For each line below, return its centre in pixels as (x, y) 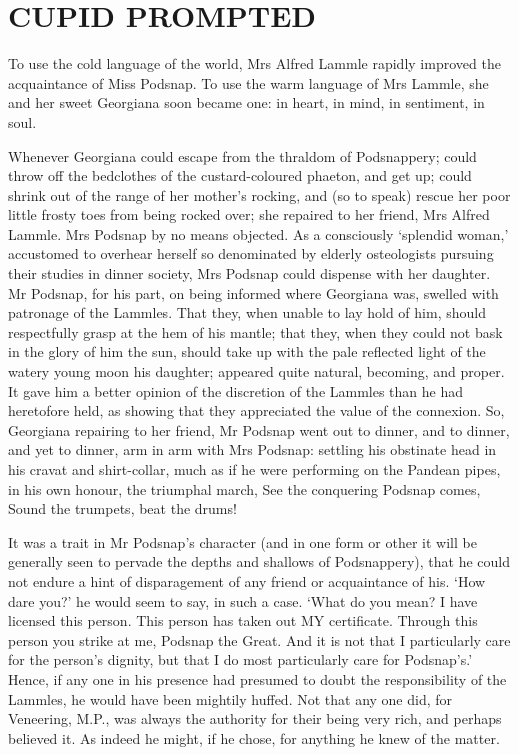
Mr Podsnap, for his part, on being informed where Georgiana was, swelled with (253, 292)
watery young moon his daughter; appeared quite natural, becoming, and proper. (256, 371)
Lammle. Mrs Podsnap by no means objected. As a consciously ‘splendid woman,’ (258, 233)
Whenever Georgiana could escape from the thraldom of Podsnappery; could (242, 155)
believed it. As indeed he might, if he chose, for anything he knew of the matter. (254, 737)
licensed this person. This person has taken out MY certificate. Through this (243, 620)
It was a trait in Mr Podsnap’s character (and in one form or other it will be (242, 541)
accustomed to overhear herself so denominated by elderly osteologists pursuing (251, 253)
